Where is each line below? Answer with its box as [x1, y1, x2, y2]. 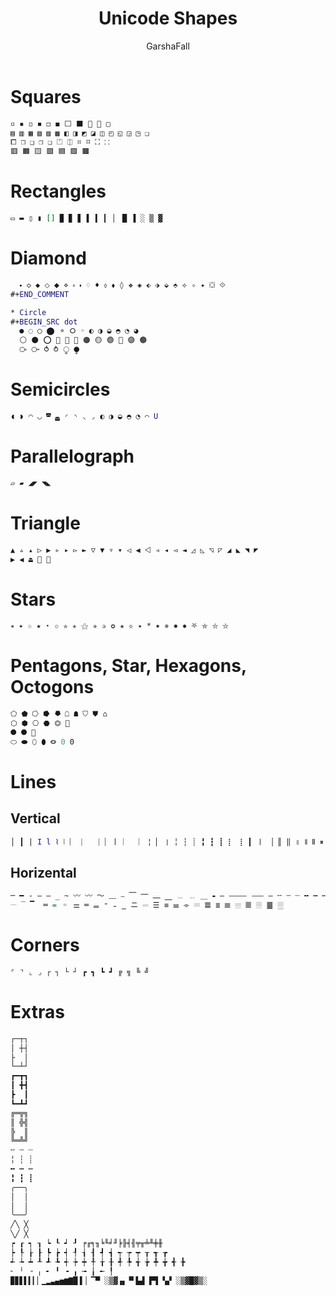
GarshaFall [146, 40, 190, 52]
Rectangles [10, 180, 107, 203]
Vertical [10, 810, 61, 827]
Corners [10, 934, 80, 957]
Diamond [10, 247, 87, 270]
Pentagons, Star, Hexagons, [10, 655, 247, 677]
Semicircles [10, 378, 111, 401]
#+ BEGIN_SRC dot [10, 317, 78, 327]
